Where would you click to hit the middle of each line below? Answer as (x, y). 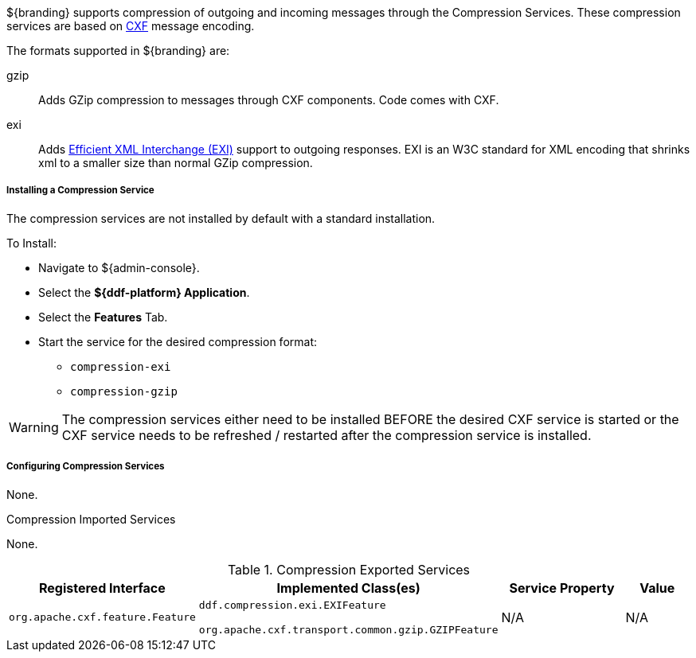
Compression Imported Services (91, 519)
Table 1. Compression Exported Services (349, 569)
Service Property (562, 588)
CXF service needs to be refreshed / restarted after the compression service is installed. (326, 435)
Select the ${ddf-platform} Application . (144, 292)
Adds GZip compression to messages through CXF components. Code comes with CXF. (269, 100)
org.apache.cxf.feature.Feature (102, 617)
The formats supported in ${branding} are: (118, 51)
